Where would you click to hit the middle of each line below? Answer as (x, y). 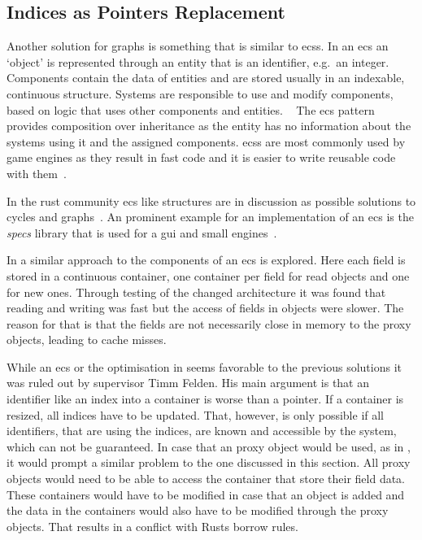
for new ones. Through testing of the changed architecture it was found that (196, 292)
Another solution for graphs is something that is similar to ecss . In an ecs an (198, 46)
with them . (37, 173)
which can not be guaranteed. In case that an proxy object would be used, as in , (209, 446)
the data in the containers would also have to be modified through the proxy (198, 510)
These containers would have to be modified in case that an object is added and (206, 494)
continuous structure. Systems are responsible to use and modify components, (200, 93)
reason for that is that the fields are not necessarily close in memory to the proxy (209, 323)
